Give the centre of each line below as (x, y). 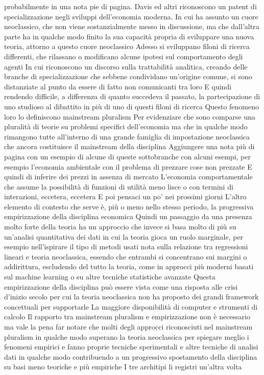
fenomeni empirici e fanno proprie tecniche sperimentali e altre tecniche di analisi (131, 347)
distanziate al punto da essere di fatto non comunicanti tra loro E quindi (118, 86)
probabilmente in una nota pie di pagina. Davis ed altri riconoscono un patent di (130, 6)
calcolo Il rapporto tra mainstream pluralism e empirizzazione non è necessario (127, 317)
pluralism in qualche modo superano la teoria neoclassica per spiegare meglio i (127, 336)
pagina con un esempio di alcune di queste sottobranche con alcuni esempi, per (127, 156)
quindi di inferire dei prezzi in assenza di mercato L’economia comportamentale (128, 177)
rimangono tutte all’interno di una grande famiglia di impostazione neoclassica (127, 136)
